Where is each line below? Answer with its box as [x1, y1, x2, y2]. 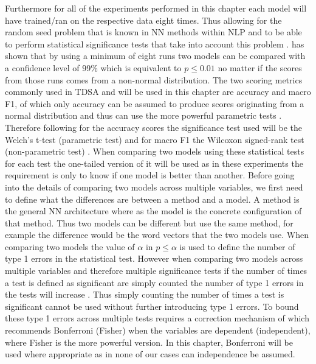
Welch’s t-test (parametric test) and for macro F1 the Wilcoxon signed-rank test [5, 133, 304, 145]
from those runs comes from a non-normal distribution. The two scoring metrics [5, 73, 303, 86]
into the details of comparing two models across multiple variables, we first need [5, 180, 303, 193]
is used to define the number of [179, 240, 295, 253]
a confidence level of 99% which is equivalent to [5, 61, 182, 74]
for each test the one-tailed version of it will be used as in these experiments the [5, 156, 303, 169]
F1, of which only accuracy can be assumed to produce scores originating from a [5, 97, 304, 110]
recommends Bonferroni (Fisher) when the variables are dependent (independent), [5, 324, 311, 337]
